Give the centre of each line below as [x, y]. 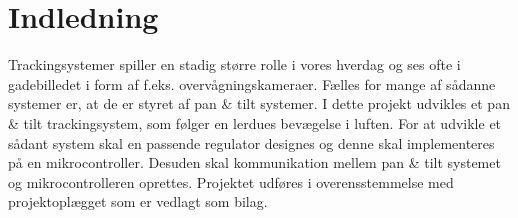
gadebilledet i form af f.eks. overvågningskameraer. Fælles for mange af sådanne [252, 83]
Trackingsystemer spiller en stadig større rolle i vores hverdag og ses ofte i [234, 64]
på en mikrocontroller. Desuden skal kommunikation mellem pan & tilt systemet [254, 162]
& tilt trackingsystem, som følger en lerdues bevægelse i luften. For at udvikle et [255, 122]
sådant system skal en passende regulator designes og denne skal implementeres [251, 142]
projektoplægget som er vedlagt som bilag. [138, 201]
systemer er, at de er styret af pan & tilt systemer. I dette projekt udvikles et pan [259, 103]
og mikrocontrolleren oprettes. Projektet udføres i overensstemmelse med [231, 181]
